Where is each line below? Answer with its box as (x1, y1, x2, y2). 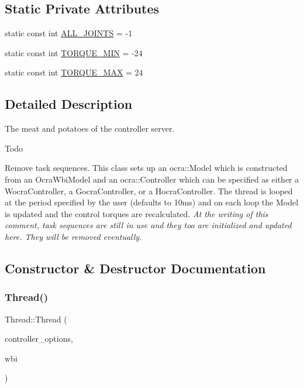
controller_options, (5, 332, 73, 345)
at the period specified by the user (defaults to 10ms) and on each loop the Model (5, 196, 299, 208)
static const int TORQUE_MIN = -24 (5, 46, 143, 59)
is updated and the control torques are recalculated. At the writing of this (5, 207, 268, 219)
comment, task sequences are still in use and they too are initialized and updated (5, 219, 292, 231)
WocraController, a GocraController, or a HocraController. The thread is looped (5, 184, 293, 197)
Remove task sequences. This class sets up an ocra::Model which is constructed (5, 162, 288, 174)
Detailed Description (5, 95, 133, 113)
